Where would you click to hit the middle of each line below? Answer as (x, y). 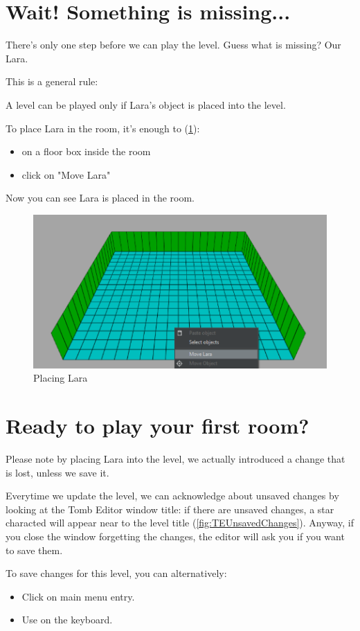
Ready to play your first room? (157, 426)
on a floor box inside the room (86, 151)
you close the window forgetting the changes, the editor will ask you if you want (175, 536)
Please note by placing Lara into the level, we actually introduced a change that (175, 459)
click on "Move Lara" (66, 174)
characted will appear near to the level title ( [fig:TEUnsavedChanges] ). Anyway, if (180, 523)
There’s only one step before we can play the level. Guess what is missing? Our (173, 45)
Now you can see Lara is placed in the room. (100, 198)
